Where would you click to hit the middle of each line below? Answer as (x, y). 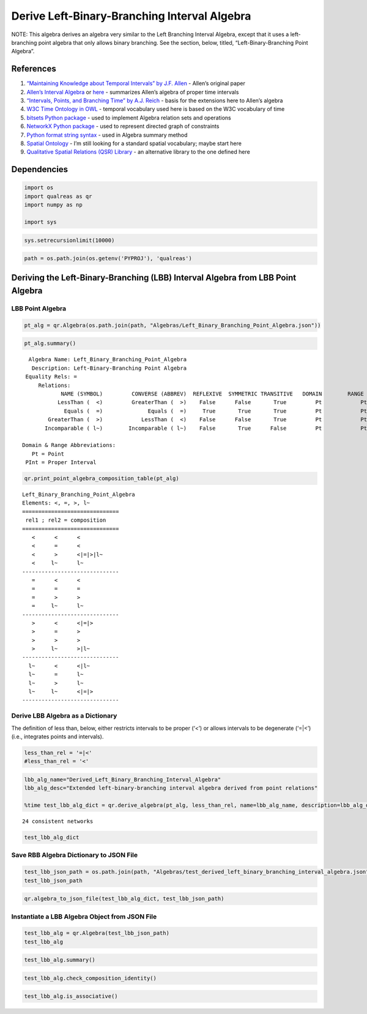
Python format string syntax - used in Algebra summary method (107, 135)
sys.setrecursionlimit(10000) (69, 240)
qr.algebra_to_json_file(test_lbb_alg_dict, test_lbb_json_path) (124, 899)
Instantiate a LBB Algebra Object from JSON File (84, 917)
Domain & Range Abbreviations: (69, 445)
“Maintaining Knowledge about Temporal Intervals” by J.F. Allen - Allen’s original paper (136, 83)
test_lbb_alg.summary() (60, 960)
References (34, 69)
